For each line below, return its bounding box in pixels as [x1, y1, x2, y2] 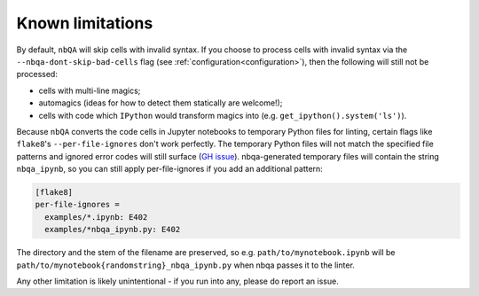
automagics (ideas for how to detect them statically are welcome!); [38, 97, 283, 108]
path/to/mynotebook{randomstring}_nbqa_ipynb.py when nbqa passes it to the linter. [16, 260, 355, 270]
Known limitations [16, 13, 153, 33]
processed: [16, 69, 58, 80]
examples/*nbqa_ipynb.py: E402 [44, 224, 181, 235]
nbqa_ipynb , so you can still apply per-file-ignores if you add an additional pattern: [16, 164, 323, 175]
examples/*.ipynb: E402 [44, 212, 148, 222]
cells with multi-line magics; [38, 85, 141, 96]
